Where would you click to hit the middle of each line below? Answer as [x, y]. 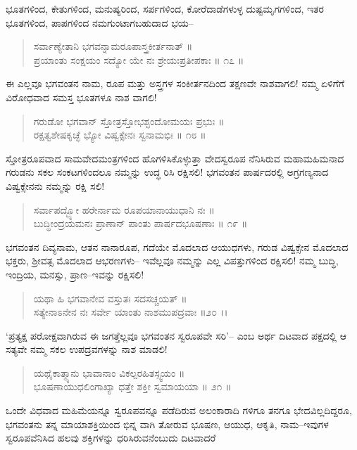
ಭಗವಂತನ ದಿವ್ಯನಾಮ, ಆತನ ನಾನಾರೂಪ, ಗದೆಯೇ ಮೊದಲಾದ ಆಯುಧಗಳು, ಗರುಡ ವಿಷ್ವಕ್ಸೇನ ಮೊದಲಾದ [177, 246]
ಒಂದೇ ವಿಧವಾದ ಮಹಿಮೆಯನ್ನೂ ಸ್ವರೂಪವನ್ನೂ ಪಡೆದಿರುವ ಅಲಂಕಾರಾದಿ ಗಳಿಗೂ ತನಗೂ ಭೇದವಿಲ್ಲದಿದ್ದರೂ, [179, 410]
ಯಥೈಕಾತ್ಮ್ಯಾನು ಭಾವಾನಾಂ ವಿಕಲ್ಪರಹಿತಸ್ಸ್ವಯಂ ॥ [109, 372]
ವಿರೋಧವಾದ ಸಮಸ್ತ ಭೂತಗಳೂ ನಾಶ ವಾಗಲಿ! [81, 97]
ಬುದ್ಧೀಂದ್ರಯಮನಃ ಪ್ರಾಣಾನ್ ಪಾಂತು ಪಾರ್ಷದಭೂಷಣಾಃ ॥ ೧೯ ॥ [140, 223]
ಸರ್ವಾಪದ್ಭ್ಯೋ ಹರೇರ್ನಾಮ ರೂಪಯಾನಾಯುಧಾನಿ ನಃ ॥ [124, 209]
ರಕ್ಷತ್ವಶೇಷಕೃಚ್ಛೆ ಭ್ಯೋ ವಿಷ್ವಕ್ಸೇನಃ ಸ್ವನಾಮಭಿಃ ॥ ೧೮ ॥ [120, 135]
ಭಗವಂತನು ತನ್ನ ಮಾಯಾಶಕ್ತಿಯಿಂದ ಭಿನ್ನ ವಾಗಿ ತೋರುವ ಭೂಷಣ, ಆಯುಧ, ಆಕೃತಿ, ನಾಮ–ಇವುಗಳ [167, 424]
